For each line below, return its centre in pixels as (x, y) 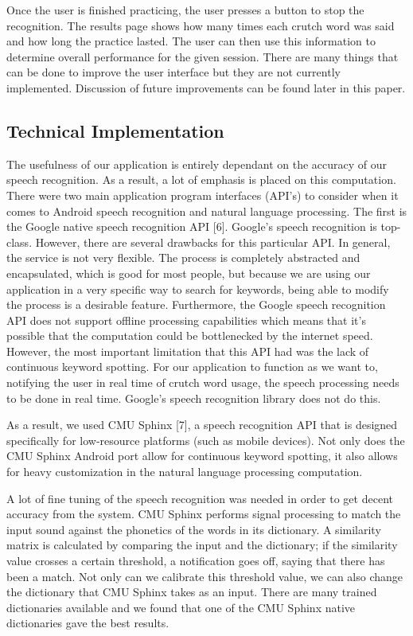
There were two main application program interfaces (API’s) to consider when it (203, 195)
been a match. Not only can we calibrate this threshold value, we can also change (205, 576)
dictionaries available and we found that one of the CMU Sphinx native (181, 607)
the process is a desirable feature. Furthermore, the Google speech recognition (196, 304)
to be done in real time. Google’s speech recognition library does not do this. (194, 398)
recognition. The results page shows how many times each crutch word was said (201, 25)
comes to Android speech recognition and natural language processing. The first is (207, 211)
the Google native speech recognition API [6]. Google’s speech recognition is (192, 226)
